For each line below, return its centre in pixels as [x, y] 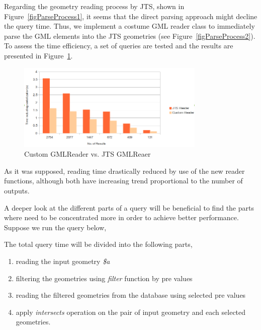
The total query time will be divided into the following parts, [98, 244]
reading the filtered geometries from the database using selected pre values [131, 295]
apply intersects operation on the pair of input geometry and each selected [131, 312]
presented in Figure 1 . [38, 55]
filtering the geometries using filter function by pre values [104, 278]
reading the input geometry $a [63, 261]
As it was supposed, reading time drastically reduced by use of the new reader [124, 171]
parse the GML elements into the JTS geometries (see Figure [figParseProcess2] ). [130, 36]
